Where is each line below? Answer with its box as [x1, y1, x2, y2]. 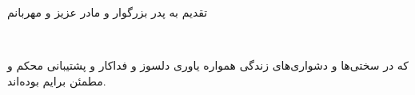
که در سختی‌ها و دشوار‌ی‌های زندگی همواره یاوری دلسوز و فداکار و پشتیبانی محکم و [7, 57, 409, 74]
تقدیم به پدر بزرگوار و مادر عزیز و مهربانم [7, 4, 208, 20]
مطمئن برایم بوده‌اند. [7, 72, 106, 89]
